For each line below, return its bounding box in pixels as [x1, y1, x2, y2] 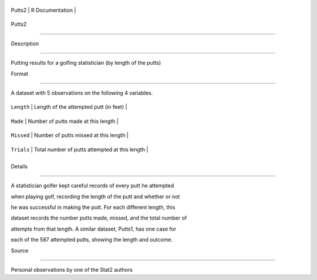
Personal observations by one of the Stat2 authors [11, 266, 133, 274]
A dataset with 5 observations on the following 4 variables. [11, 89, 153, 96]
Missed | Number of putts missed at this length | [11, 132, 129, 139]
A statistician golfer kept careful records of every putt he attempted [11, 182, 174, 189]
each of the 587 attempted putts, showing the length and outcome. [11, 236, 173, 244]
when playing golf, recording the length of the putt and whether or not [11, 193, 180, 200]
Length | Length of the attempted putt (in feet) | [11, 104, 127, 111]
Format [11, 70, 29, 77]
